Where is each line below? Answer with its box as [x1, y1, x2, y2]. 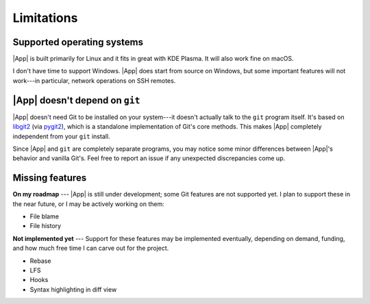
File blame [29, 212, 60, 220]
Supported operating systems [12, 36, 144, 48]
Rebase [29, 257, 51, 265]
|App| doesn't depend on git [12, 94, 140, 106]
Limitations [12, 10, 78, 25]
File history [29, 222, 62, 230]
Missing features [12, 172, 87, 184]
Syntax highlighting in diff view [29, 285, 117, 294]
